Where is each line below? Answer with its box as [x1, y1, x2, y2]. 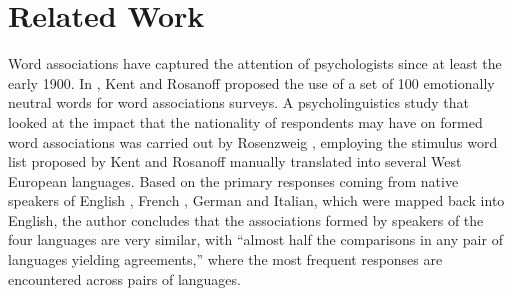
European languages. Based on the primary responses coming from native [8, 170, 459, 191]
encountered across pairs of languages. [8, 268, 241, 289]
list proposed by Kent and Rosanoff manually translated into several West [8, 151, 462, 172]
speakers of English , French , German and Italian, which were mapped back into [8, 190, 505, 211]
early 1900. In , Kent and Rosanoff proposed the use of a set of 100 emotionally [8, 72, 495, 93]
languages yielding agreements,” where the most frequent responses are [8, 249, 443, 270]
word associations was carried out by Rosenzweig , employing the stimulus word [8, 131, 498, 152]
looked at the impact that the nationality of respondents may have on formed [8, 111, 483, 132]
